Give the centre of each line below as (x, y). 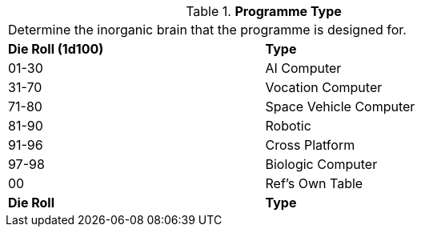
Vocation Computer (324, 87)
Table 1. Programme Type (264, 11)
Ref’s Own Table (314, 183)
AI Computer (303, 68)
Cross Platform (310, 145)
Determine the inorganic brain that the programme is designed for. (207, 30)
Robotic (288, 126)
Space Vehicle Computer (340, 106)
